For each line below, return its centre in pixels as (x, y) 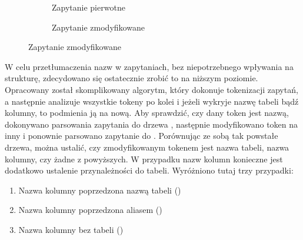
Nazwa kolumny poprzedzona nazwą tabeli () (100, 190)
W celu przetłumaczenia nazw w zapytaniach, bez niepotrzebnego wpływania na (149, 66)
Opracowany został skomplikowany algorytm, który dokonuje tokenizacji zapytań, (151, 89)
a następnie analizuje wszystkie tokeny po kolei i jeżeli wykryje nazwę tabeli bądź (152, 101)
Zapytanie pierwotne (89, 7)
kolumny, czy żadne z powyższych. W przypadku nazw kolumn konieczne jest (144, 159)
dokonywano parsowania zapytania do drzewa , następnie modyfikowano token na (151, 124)
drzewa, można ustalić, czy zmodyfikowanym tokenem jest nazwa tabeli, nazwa (147, 147)
